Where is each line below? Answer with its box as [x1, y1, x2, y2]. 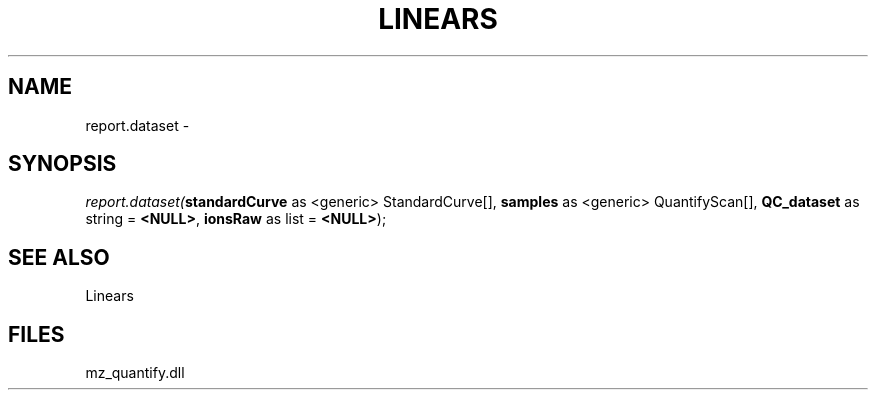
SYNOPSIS [8, 151, 117, 177]
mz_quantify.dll [85, 364, 185, 382]
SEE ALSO [8, 244, 110, 270]
